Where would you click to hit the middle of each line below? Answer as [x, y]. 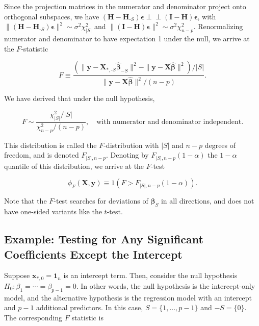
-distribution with [131, 145]
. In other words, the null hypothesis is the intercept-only [166, 285]
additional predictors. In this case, [90, 307]
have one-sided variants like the [53, 211]
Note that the [25, 201]
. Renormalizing [218, 26]
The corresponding [33, 317]
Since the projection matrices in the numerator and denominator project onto [125, 6]
